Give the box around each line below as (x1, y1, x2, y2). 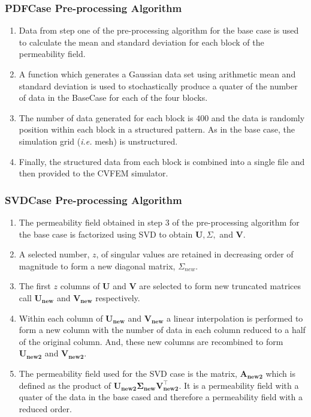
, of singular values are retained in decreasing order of (96, 248, 294, 260)
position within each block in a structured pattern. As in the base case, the (19, 123, 295, 136)
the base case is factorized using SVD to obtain (19, 227, 193, 240)
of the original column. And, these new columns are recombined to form (19, 335, 283, 347)
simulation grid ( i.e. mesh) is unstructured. (19, 134, 178, 147)
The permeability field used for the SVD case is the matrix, (19, 367, 237, 379)
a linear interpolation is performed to (166, 311, 303, 324)
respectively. (95, 291, 140, 304)
